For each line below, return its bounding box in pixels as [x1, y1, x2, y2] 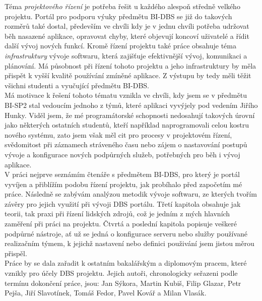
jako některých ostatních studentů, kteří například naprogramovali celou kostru [5, 119, 249, 130]
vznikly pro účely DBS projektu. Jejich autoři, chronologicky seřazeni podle [5, 268, 238, 278]
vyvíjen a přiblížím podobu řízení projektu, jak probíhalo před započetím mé [5, 178, 242, 189]
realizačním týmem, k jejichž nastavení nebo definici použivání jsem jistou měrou [5, 238, 254, 249]
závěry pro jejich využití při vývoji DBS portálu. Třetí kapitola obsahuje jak [5, 198, 241, 209]
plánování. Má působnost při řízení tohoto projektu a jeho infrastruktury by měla [5, 60, 256, 71]
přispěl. [5, 248, 27, 258]
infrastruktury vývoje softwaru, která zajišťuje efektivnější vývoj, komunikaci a [5, 50, 247, 61]
